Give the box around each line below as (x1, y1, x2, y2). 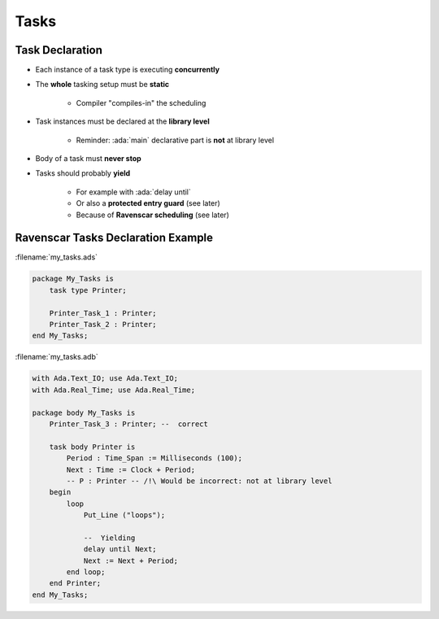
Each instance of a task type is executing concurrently (35, 65, 219, 75)
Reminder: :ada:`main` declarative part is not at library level (76, 135, 275, 145)
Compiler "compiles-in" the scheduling (76, 98, 206, 107)
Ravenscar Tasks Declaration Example (15, 231, 214, 245)
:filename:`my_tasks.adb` (15, 352, 99, 362)
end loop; (66, 568, 106, 577)
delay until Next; (83, 545, 158, 554)
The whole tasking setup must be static (35, 80, 170, 89)
